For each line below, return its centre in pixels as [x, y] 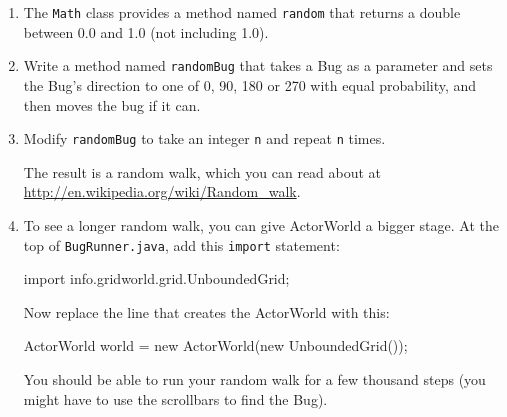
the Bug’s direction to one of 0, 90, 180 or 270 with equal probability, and [250, 84]
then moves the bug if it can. [112, 104]
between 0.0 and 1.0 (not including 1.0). [146, 31]
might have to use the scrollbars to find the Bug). [175, 398]
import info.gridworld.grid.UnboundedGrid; [156, 278]
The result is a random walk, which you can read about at [202, 171]
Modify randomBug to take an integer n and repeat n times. [204, 138]
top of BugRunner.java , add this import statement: [181, 244]
